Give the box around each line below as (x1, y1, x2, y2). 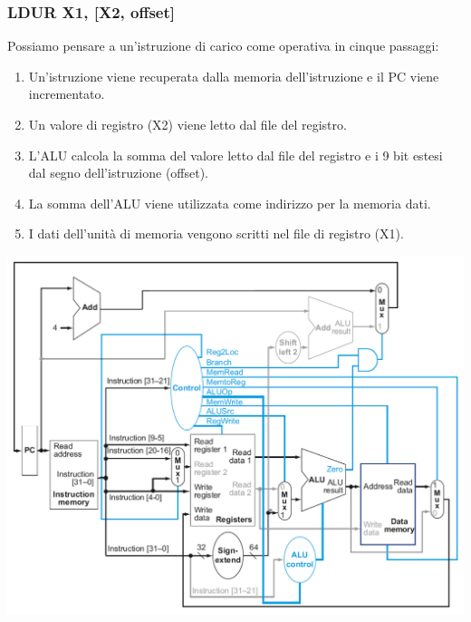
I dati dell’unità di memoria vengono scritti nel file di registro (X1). (28, 224, 404, 243)
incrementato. (28, 84, 105, 103)
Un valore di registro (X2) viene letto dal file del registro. (28, 115, 347, 133)
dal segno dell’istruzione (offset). (28, 163, 209, 182)
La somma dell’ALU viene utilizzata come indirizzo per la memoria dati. (28, 193, 431, 212)
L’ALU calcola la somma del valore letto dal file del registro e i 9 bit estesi (28, 145, 443, 164)
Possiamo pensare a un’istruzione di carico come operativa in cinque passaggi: (7, 36, 439, 55)
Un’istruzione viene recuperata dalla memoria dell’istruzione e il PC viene (28, 66, 439, 85)
